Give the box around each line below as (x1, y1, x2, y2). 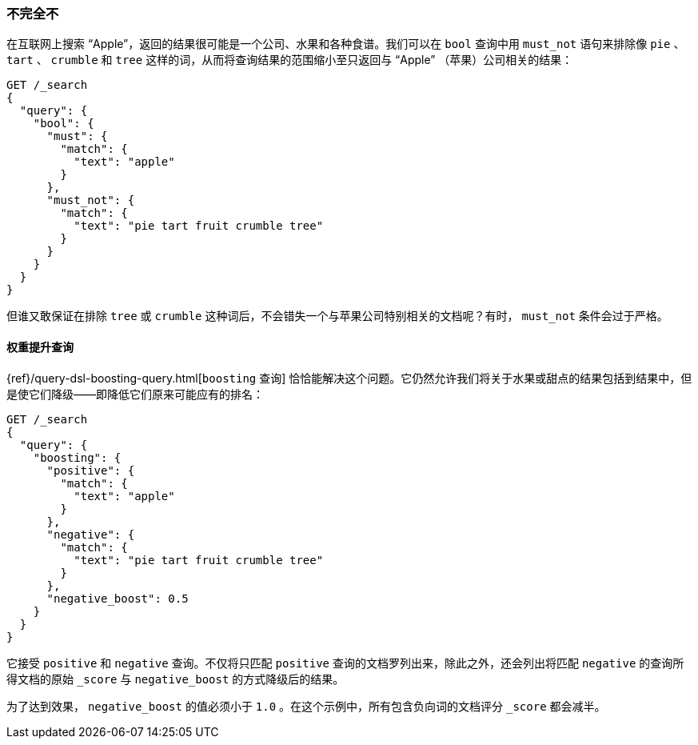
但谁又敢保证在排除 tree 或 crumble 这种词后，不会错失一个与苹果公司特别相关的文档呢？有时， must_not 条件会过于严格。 (6, 309, 668, 323)
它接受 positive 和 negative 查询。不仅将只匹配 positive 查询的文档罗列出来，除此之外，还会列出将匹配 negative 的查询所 (6, 655, 684, 670)
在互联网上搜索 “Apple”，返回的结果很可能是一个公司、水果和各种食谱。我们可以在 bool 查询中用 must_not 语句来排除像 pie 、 (6, 37, 685, 51)
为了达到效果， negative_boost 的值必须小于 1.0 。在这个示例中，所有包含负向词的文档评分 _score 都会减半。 (6, 699, 606, 713)
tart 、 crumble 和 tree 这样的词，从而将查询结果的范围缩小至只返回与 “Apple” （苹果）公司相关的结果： (6, 53, 573, 67)
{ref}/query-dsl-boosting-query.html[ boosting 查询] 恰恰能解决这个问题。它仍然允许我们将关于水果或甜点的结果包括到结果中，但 (6, 370, 692, 385)
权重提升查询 (6, 339, 74, 354)
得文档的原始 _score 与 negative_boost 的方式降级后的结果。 (6, 671, 345, 686)
